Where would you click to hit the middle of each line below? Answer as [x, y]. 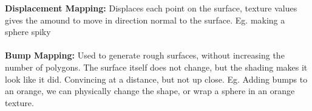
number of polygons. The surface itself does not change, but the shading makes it [156, 67]
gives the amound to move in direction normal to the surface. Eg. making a [145, 20]
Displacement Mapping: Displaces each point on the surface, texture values [151, 8]
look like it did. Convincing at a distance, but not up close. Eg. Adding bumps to [156, 79]
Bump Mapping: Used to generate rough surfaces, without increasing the [145, 55]
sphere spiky [28, 32]
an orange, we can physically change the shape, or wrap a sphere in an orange [150, 91]
